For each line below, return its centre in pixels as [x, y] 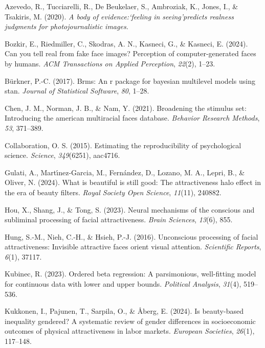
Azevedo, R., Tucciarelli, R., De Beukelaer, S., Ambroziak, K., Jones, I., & [122, 6]
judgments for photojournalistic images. [67, 26]
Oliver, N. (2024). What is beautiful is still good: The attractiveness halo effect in [133, 182]
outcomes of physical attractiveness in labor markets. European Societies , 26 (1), [130, 331]
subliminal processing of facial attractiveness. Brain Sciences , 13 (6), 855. [119, 219]
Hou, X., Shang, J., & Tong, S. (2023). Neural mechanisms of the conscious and [130, 209]
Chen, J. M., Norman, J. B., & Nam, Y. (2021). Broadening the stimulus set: [126, 108]
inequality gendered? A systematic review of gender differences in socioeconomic [130, 321]
